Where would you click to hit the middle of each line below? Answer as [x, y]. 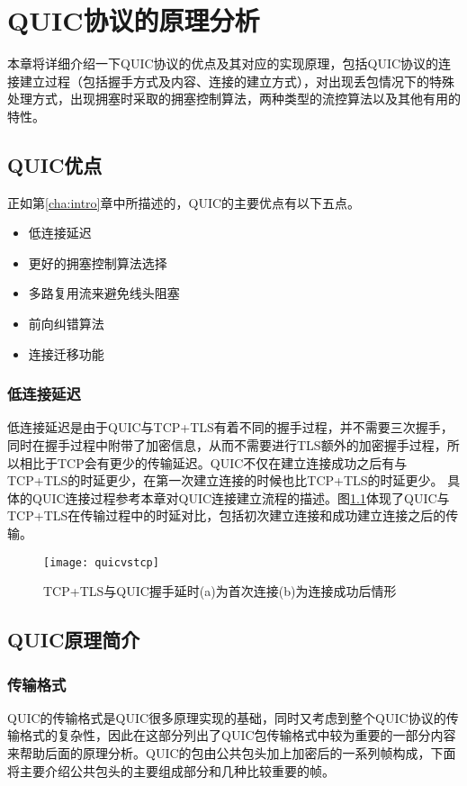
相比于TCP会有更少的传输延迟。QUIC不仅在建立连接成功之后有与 [213, 462]
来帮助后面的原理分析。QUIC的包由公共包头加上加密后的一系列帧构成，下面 [232, 753]
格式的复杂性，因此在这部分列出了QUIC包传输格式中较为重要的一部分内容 [238, 735]
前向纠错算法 [66, 324]
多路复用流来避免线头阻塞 [104, 293]
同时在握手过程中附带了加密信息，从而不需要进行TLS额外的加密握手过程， [227, 445]
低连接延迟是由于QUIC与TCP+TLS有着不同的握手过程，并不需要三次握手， [230, 427]
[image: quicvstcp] [101, 562]
